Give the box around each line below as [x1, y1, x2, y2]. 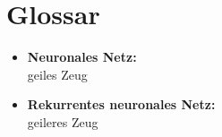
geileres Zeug [27, 112, 98, 131]
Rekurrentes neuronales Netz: [27, 95, 216, 114]
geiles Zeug [27, 64, 88, 83]
